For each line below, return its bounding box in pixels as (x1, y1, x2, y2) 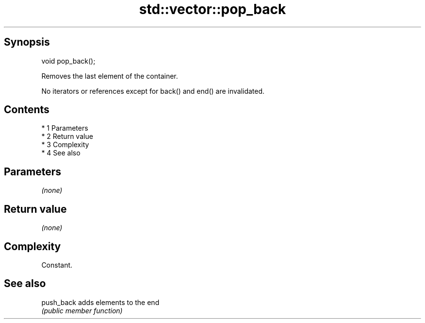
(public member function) (41, 306, 123, 315)
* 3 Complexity (41, 140, 89, 149)
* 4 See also (41, 149, 81, 157)
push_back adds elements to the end (41, 298, 160, 306)
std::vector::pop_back (139, 1, 286, 17)
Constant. (41, 260, 73, 269)
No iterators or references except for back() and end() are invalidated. (41, 86, 265, 95)
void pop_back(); (41, 56, 96, 65)
